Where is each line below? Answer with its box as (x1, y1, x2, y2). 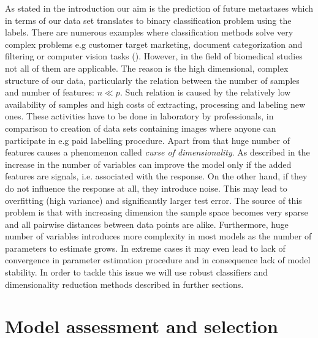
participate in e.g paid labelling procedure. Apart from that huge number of (5, 133, 290, 146)
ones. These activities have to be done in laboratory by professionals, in (5, 110, 274, 122)
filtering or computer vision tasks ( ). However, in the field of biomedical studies (5, 50, 303, 62)
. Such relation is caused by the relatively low (119, 86, 291, 99)
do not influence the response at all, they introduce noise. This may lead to (5, 181, 287, 194)
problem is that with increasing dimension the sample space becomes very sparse (5, 206, 308, 219)
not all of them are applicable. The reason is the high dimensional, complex (5, 61, 289, 74)
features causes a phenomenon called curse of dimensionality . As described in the (5, 146, 310, 159)
